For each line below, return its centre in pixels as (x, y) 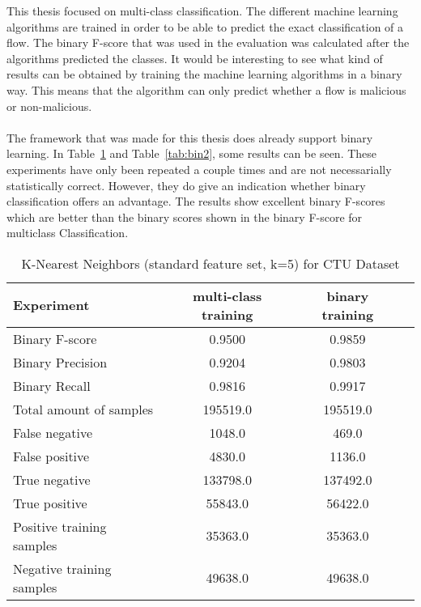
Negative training (62, 568)
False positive (51, 456)
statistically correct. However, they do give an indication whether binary (186, 185)
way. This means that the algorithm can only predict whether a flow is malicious (206, 89)
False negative (53, 432)
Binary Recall (52, 385)
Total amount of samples (83, 409)
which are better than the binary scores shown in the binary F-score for (185, 216)
